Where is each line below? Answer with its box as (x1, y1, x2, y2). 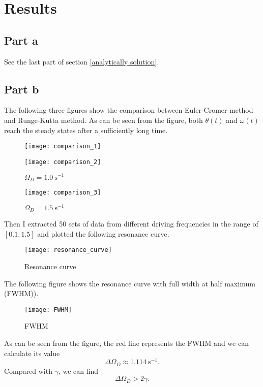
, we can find (58, 365, 99, 376)
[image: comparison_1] (24, 143, 101, 150)
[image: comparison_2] (24, 158, 101, 166)
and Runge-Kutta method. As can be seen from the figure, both (4, 114, 203, 125)
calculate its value (4, 347, 60, 358)
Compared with (4, 365, 52, 376)
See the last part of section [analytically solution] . (4, 56, 159, 67)
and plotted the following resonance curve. (37, 228, 169, 239)
